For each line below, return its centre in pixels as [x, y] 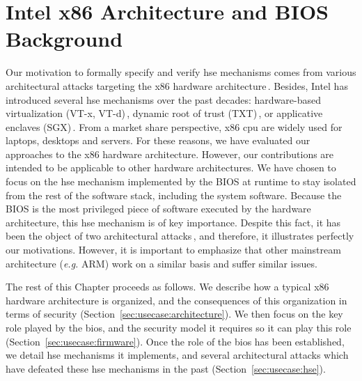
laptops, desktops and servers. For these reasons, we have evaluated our [158, 140]
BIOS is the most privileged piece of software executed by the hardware [158, 209]
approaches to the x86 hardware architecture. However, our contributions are [170, 154]
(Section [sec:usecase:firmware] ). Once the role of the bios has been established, [175, 341]
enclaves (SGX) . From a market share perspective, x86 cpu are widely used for [174, 126]
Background [64, 39]
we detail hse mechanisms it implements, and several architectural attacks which [177, 355]
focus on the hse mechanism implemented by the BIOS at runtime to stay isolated [181, 181]
